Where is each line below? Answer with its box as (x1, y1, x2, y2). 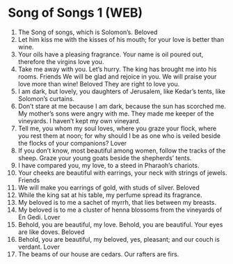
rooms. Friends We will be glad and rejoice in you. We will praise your (17, 72, 217, 81)
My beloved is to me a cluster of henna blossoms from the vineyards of (17, 205, 223, 214)
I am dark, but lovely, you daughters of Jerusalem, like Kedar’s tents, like (17, 87, 225, 95)
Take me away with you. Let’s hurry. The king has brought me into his (17, 65, 217, 73)
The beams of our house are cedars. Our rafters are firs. (17, 249, 179, 258)
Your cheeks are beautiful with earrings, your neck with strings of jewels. (17, 169, 227, 177)
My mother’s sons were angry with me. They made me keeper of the (17, 109, 214, 118)
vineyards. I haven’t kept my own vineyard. (17, 116, 141, 125)
